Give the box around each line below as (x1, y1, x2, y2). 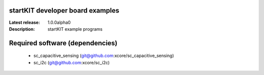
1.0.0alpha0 (47, 19, 71, 25)
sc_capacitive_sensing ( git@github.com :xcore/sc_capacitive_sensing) (33, 53, 175, 58)
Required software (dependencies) (9, 39, 118, 47)
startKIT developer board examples (9, 6, 119, 15)
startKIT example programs (47, 26, 103, 32)
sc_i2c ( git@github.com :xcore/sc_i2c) (33, 59, 110, 65)
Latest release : (9, 19, 40, 25)
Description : (9, 26, 35, 32)
